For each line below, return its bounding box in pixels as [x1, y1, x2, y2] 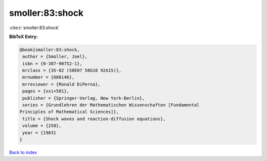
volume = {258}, [22, 123, 62, 128]
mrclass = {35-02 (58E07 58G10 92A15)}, [22, 68, 122, 74]
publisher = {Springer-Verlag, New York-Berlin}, [22, 95, 145, 101]
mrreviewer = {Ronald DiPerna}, [22, 81, 101, 87]
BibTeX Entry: [9, 34, 38, 40]
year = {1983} [22, 130, 56, 135]
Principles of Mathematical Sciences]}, [19, 109, 119, 115]
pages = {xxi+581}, [22, 88, 69, 94]
